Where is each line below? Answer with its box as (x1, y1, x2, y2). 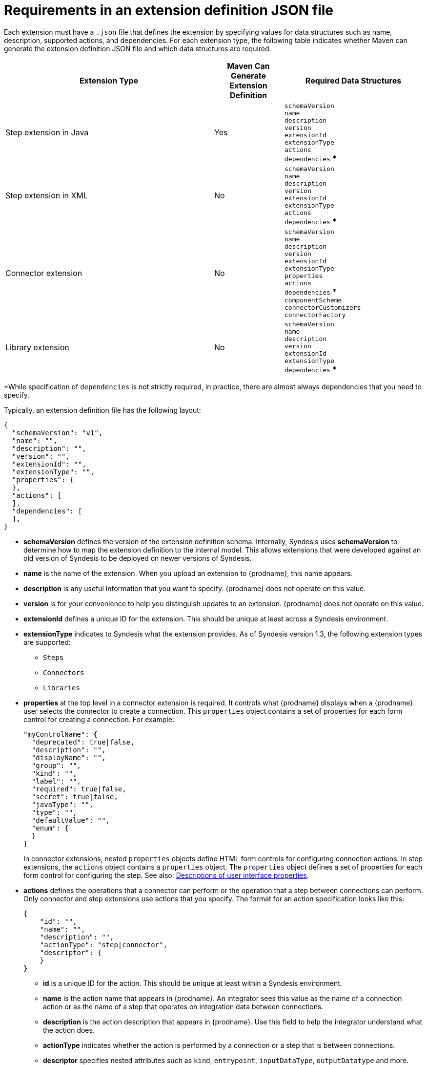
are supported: (23, 638, 71, 646)
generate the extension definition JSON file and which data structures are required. (4, 44, 271, 53)
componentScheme (284, 296, 342, 304)
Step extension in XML (5, 191, 88, 201)
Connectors (43, 668, 84, 677)
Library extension (5, 342, 69, 352)
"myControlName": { (23, 730, 98, 738)
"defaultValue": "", (31, 816, 110, 824)
